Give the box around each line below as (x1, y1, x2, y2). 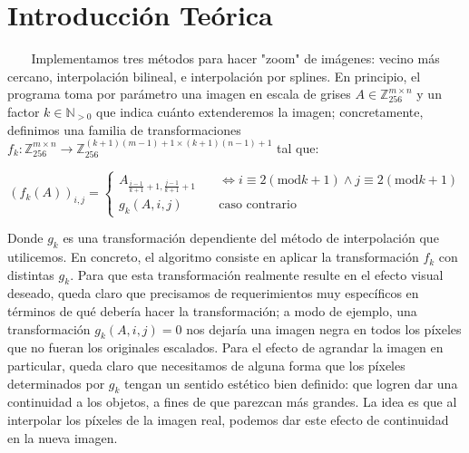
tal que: (277, 138, 319, 157)
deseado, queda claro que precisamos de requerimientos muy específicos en (7, 284, 419, 303)
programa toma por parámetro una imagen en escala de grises (7, 84, 351, 103)
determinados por (7, 373, 105, 392)
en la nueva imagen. (7, 428, 118, 447)
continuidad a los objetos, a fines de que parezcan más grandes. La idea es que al (7, 392, 457, 411)
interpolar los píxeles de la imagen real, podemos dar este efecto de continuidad (7, 410, 449, 429)
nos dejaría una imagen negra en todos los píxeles (186, 319, 462, 338)
